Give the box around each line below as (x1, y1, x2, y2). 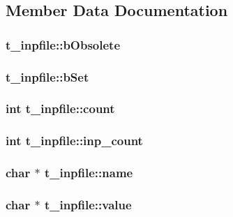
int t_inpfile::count (6, 100, 115, 117)
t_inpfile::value (44, 195, 132, 213)
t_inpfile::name (44, 164, 133, 181)
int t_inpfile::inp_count (6, 132, 143, 149)
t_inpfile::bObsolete (6, 36, 121, 53)
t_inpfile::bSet (6, 68, 89, 85)
